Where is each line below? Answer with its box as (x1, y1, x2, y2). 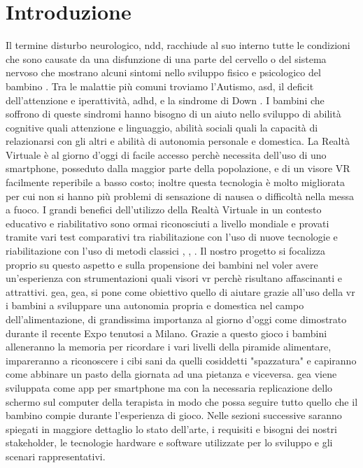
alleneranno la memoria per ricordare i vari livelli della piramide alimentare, (6, 339, 332, 354)
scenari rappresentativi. (6, 448, 106, 463)
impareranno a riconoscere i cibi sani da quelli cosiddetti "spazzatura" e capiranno (6, 353, 357, 367)
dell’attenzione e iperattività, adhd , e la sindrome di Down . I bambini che (6, 92, 325, 107)
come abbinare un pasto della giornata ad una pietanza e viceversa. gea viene (6, 367, 337, 381)
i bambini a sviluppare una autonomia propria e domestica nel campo (6, 298, 304, 313)
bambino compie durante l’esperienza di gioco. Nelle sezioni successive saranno (6, 408, 342, 423)
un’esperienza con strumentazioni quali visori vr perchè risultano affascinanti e (6, 271, 342, 285)
